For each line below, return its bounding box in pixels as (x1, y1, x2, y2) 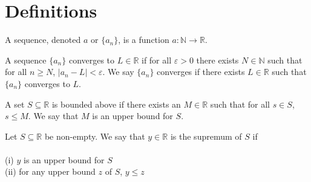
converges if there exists (157, 65, 245, 78)
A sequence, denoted (5, 33, 81, 46)
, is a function (118, 33, 169, 46)
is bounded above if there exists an (51, 97, 181, 110)
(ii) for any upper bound (5, 165, 96, 178)
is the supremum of (170, 129, 242, 142)
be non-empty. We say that (44, 129, 145, 142)
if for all (141, 53, 172, 66)
